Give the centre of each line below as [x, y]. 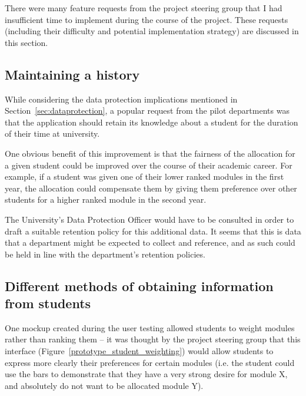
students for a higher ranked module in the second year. [106, 199]
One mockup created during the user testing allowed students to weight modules [150, 327]
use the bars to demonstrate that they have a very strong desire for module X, [146, 374]
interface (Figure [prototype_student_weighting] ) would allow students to [139, 351]
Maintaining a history [72, 74]
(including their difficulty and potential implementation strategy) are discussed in [152, 31]
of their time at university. [52, 133]
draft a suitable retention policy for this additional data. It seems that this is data [153, 231]
